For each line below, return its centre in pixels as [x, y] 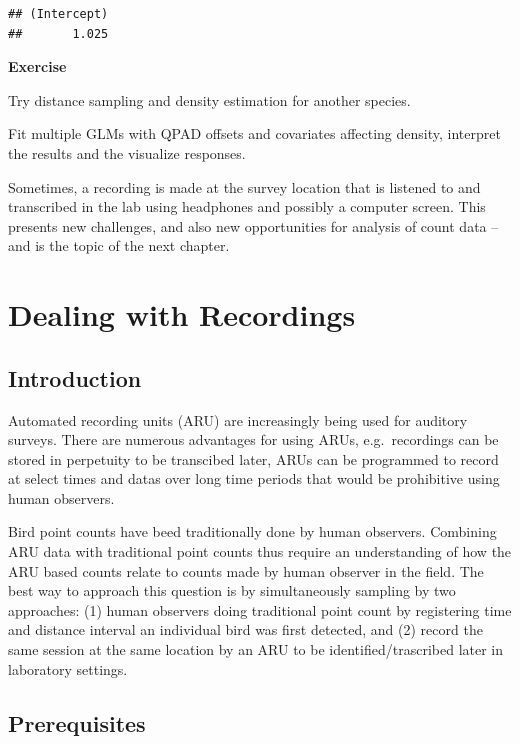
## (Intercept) [58, 14]
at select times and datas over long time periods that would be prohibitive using [254, 478]
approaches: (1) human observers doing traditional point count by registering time [260, 609]
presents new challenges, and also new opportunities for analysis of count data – [253, 225]
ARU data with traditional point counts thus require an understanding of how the [260, 551]
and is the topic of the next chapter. [119, 245]
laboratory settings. [68, 668]
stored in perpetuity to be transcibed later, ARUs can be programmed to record [253, 458]
